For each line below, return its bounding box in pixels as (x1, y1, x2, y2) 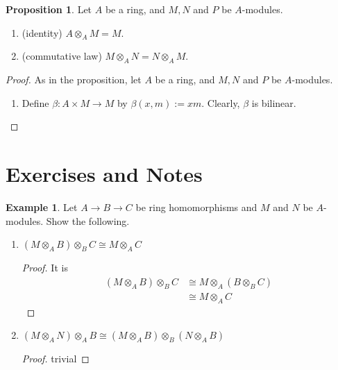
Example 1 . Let (6, 200, 78, 215)
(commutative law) (22, 49, 102, 63)
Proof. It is (22, 260, 68, 275)
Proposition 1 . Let (6, 2, 92, 16)
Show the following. (46, 213, 130, 228)
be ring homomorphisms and (135, 200, 257, 215)
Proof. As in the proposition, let (6, 72, 142, 87)
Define (22, 95, 49, 110)
